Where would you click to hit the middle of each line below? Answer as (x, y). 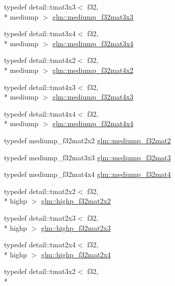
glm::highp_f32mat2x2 (76, 201)
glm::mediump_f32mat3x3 (93, 16)
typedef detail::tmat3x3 (40, 7)
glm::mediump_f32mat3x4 (93, 43)
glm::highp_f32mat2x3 (76, 227)
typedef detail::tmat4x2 (40, 60)
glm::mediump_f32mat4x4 (93, 123)
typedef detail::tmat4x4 (40, 113)
